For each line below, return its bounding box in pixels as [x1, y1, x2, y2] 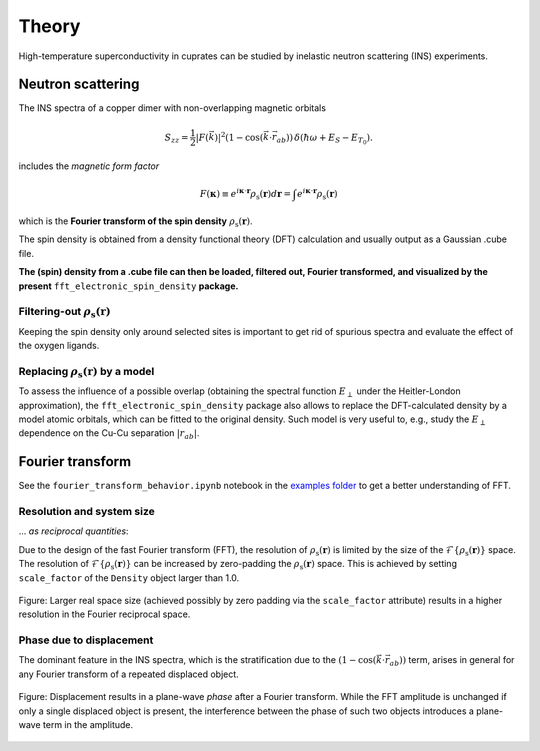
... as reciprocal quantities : [18, 525, 129, 537]
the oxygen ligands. [18, 340, 100, 352]
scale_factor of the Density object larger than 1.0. [18, 571, 240, 584]
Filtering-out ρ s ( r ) [18, 305, 111, 320]
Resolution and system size [18, 505, 155, 519]
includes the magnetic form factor [18, 160, 160, 172]
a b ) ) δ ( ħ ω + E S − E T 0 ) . [276, 131, 374, 147]
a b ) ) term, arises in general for [389, 654, 515, 669]
